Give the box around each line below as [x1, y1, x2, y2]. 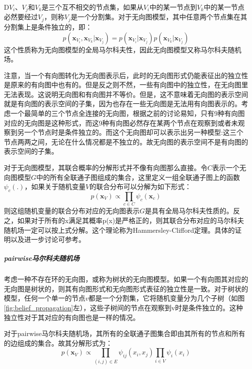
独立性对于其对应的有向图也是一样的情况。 [4, 312, 140, 322]
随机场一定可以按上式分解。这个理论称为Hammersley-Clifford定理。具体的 [4, 225, 235, 235]
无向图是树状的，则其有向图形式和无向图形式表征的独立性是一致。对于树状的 [4, 283, 248, 293]
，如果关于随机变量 [24, 181, 86, 192]
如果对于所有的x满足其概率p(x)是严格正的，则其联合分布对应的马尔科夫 [17, 215, 244, 225]
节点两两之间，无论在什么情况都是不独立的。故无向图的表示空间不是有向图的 [4, 136, 248, 146]
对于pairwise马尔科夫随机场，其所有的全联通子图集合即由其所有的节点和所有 [4, 328, 245, 338]
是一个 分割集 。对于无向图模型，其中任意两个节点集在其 [71, 12, 247, 22]
